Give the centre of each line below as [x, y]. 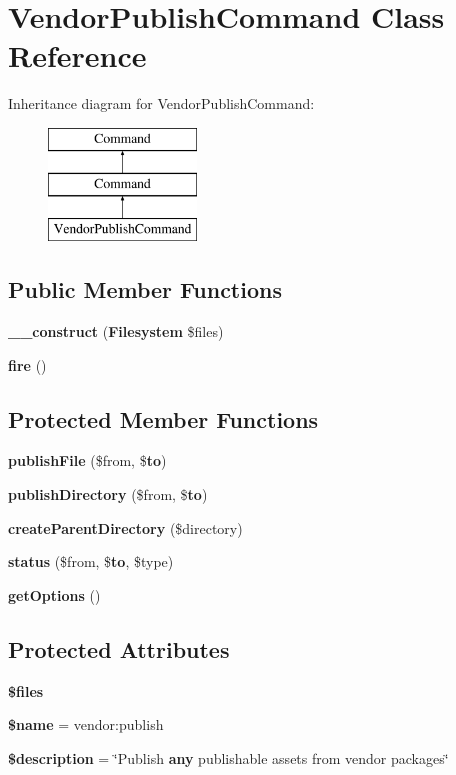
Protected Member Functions [163, 418]
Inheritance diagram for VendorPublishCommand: [161, 103]
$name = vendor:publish [86, 724]
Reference [77, 55]
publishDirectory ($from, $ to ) [108, 494]
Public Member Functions [145, 289]
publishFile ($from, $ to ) [87, 460]
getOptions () [54, 594]
